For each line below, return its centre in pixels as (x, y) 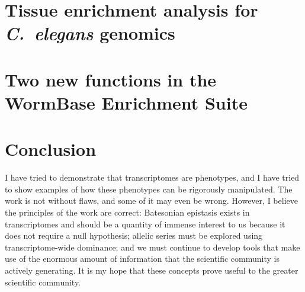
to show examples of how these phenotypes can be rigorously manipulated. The (149, 189)
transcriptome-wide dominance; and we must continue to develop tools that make (152, 247)
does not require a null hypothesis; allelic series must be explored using (134, 235)
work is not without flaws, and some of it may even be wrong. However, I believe (151, 200)
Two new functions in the (111, 79)
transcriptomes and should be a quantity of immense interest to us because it (145, 224)
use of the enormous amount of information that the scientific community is (142, 259)
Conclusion (51, 149)
